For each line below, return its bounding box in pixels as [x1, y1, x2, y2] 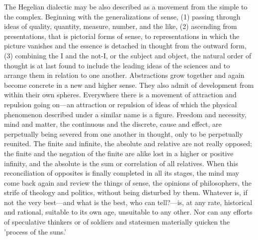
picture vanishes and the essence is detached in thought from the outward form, [4, 40, 247, 51]
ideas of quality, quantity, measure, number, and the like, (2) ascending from [4, 21, 237, 31]
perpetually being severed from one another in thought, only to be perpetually [4, 128, 243, 139]
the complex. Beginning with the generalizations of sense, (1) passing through [4, 11, 241, 21]
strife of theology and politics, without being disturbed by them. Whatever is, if [4, 187, 248, 198]
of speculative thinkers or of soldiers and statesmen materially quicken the [4, 217, 230, 227]
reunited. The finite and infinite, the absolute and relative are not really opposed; [4, 138, 252, 149]
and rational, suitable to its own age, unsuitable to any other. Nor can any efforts [4, 207, 253, 217]
